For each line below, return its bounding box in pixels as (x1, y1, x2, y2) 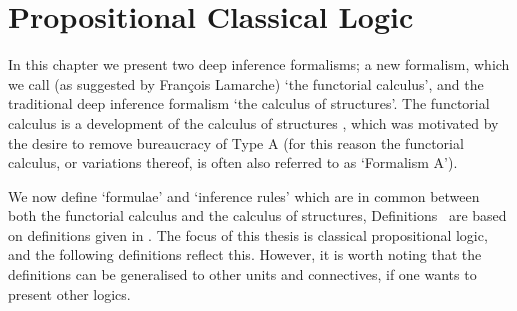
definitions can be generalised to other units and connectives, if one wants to (8, 264, 477, 285)
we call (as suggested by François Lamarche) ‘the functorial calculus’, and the (8, 73, 484, 94)
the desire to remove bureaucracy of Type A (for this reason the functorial (8, 132, 464, 153)
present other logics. (8, 283, 131, 304)
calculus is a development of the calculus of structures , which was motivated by (8, 112, 499, 133)
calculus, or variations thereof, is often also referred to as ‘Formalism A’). (8, 152, 458, 173)
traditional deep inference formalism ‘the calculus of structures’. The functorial (8, 93, 490, 114)
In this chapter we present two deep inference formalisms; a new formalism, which (8, 54, 510, 75)
